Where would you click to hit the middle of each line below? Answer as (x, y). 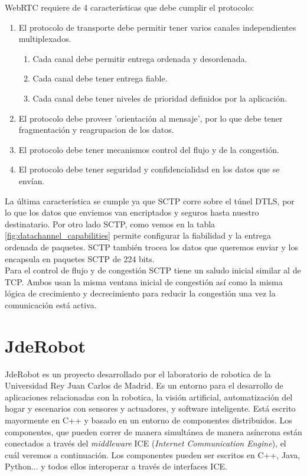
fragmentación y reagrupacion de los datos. (96, 130)
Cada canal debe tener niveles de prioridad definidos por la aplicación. (160, 98)
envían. (32, 180)
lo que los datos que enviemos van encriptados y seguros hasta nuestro (132, 212)
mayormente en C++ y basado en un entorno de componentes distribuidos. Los (148, 420)
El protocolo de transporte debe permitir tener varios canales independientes (157, 27)
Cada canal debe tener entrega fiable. (100, 78)
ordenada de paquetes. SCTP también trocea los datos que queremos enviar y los (151, 247)
